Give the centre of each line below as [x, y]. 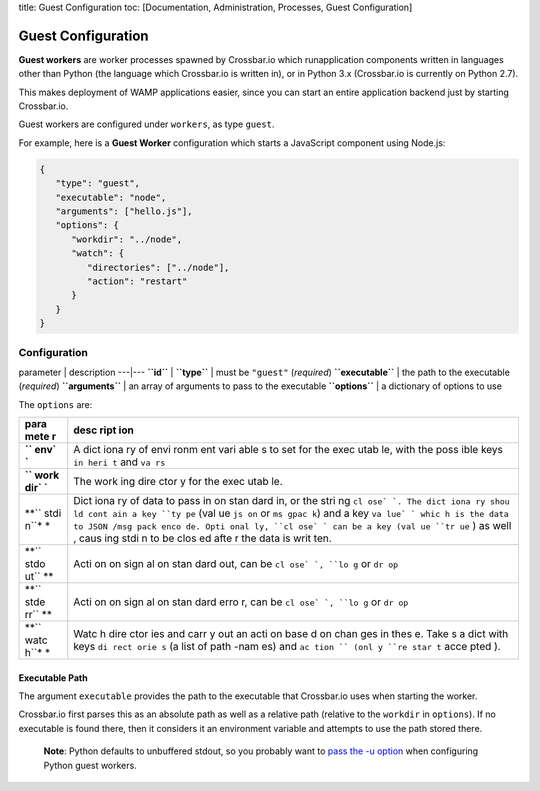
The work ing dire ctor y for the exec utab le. [178, 482]
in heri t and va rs [119, 462]
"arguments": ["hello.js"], [124, 211]
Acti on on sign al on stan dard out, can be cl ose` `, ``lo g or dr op [236, 564]
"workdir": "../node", [127, 239]
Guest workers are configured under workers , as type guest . [146, 124]
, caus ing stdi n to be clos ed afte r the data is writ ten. [202, 538]
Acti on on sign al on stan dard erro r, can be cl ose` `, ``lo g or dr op [241, 602]
